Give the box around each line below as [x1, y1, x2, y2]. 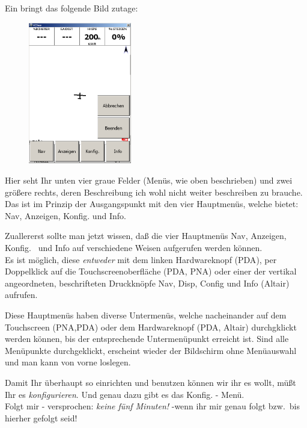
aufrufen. [5, 288, 38, 301]
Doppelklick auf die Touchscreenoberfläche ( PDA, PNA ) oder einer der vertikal [5, 265, 297, 278]
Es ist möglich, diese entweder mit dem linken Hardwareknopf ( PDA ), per [5, 253, 277, 265]
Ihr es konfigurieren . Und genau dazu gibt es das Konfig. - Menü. [5, 388, 245, 400]
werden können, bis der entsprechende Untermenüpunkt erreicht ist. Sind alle [5, 332, 289, 345]
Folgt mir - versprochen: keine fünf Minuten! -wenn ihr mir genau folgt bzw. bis [5, 400, 300, 412]
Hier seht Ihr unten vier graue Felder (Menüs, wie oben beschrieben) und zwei [5, 174, 293, 186]
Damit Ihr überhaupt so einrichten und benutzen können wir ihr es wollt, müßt [5, 376, 296, 388]
